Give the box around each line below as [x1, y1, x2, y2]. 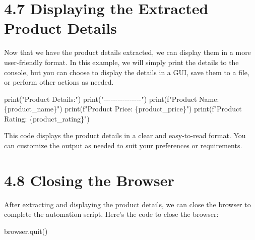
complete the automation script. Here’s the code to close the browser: [4, 209, 219, 219]
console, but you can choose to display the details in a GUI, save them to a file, [4, 67, 249, 77]
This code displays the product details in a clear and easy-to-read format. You [4, 130, 246, 141]
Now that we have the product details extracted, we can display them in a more [4, 47, 251, 57]
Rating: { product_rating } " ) [4, 113, 90, 124]
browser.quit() [4, 225, 48, 236]
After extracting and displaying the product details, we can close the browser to [4, 199, 251, 209]
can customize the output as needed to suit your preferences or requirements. [4, 140, 242, 151]
